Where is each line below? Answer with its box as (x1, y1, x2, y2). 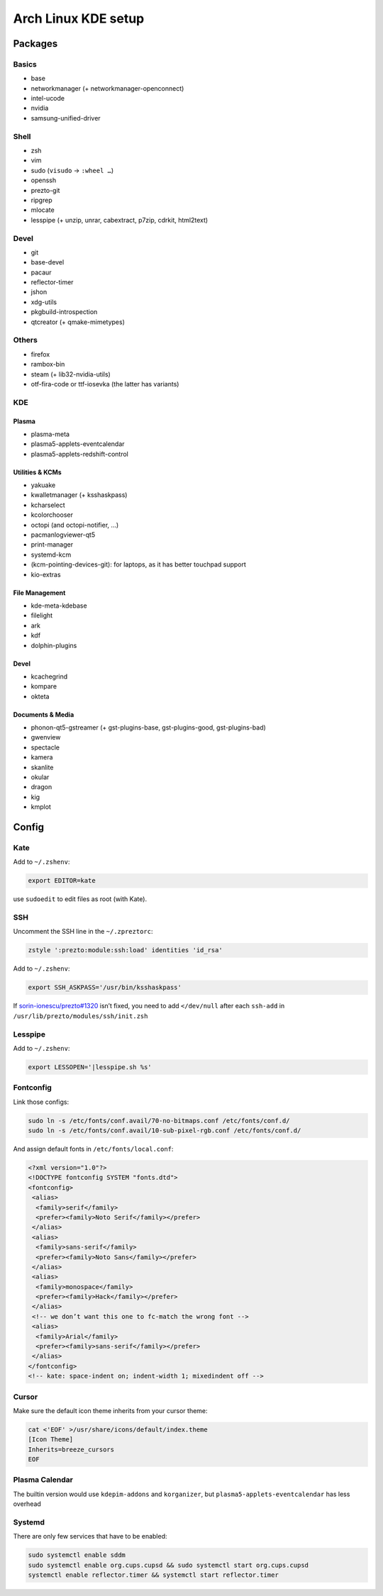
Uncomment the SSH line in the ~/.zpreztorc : (13, 927, 153, 936)
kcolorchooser (30, 510, 74, 519)
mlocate (30, 206, 55, 214)
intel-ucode (30, 94, 65, 103)
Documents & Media (13, 710, 74, 719)
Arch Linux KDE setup (13, 11, 145, 26)
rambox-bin (30, 360, 65, 369)
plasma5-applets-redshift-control (30, 450, 129, 458)
